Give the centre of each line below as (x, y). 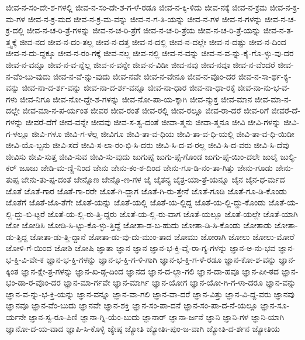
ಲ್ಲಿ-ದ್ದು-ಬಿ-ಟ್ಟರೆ (25, 213)
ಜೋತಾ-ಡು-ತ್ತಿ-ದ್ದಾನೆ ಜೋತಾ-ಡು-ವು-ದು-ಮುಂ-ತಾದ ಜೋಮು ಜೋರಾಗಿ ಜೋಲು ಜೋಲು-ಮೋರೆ (162, 236)
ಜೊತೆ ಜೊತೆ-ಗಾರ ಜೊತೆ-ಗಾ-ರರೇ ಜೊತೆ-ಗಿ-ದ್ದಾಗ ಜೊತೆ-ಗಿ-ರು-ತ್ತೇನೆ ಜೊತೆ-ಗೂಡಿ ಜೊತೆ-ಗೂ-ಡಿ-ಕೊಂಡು (146, 190)
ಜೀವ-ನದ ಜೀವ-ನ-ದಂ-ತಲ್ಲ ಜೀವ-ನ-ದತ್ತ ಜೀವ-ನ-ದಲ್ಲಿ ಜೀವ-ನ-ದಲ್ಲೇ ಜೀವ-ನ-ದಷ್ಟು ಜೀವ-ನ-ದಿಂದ (153, 41)
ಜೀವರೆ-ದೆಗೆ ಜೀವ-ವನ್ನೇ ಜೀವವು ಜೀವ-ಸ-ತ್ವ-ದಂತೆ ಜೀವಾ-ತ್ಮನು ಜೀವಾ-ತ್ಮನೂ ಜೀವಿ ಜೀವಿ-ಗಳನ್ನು (153, 121)
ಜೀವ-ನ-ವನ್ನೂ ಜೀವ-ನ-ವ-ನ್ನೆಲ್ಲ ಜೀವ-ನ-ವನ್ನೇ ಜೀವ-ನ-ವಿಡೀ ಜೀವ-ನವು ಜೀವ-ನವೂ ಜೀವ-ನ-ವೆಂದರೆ (141, 64)
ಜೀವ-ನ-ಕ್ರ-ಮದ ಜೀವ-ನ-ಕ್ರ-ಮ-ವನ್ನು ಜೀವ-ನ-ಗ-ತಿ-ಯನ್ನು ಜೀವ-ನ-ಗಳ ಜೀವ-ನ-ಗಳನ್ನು (145, 18)
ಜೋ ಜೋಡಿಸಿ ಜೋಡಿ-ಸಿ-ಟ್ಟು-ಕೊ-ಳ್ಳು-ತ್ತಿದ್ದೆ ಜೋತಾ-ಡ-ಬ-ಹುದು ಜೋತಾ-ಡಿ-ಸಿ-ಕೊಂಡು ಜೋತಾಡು (139, 225)
